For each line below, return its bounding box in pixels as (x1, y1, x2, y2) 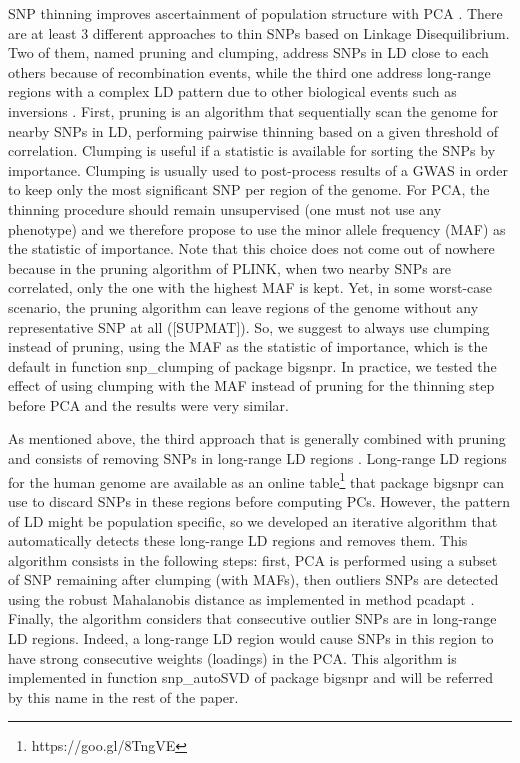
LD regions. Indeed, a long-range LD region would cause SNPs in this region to (8, 628, 494, 649)
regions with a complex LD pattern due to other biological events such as (8, 81, 457, 102)
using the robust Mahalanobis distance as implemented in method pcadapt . (8, 588, 475, 609)
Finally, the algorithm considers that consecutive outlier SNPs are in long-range (8, 608, 497, 629)
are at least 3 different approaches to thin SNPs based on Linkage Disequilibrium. (8, 22, 510, 43)
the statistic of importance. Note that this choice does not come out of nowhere (8, 238, 495, 259)
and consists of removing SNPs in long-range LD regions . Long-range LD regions (8, 448, 507, 469)
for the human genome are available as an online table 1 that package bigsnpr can (8, 468, 505, 492)
